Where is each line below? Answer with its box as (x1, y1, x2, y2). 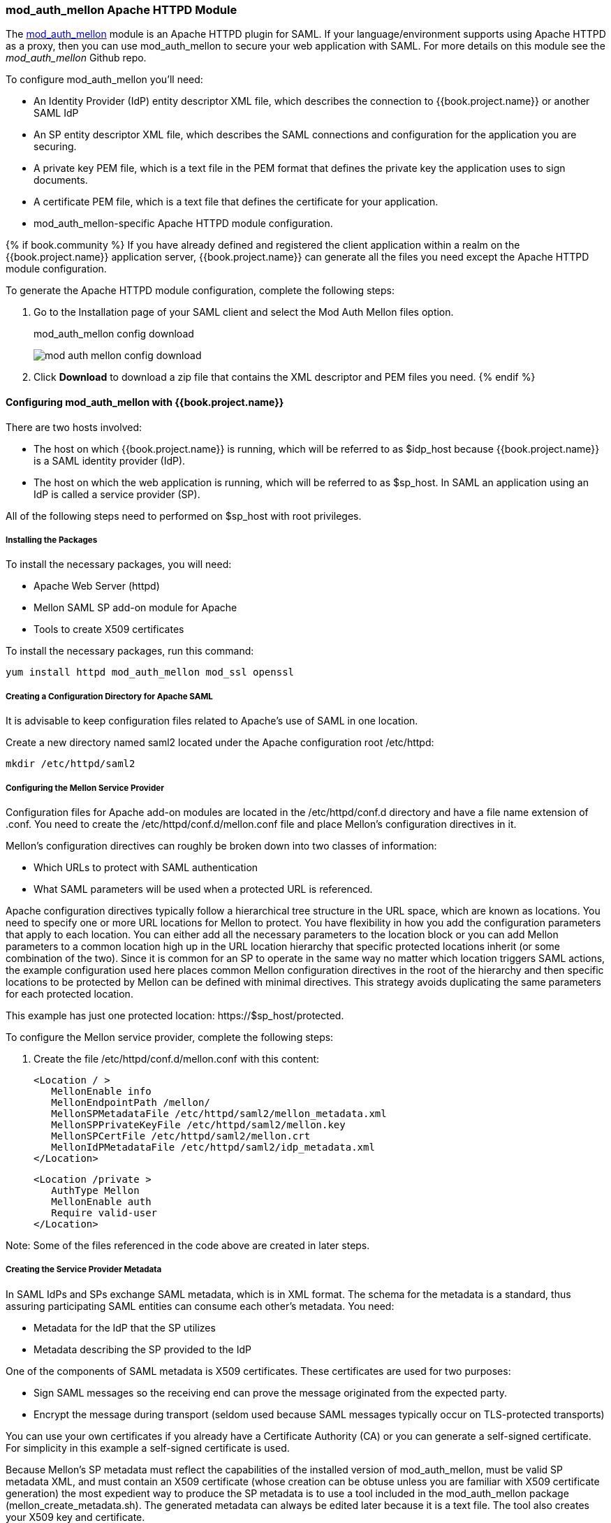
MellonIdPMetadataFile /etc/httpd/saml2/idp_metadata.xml (51, 1141, 375, 1153)
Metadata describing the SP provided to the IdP (34, 1343, 251, 1355)
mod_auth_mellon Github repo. (6, 52, 147, 64)
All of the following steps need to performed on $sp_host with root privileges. (6, 509, 362, 522)
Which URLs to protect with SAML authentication (34, 861, 258, 873)
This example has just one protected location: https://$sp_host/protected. (6, 1009, 344, 1021)
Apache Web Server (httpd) (34, 580, 160, 592)
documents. (34, 174, 88, 187)
